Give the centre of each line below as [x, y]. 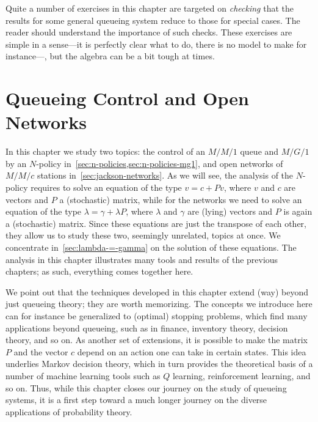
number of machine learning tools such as [83, 375]
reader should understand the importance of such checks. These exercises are [149, 32]
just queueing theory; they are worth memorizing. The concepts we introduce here [159, 304]
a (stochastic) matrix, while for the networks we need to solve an [181, 199]
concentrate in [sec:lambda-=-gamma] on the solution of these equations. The [151, 247]
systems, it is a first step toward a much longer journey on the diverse [136, 400]
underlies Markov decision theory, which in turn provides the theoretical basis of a [159, 364]
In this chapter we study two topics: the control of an [105, 151]
